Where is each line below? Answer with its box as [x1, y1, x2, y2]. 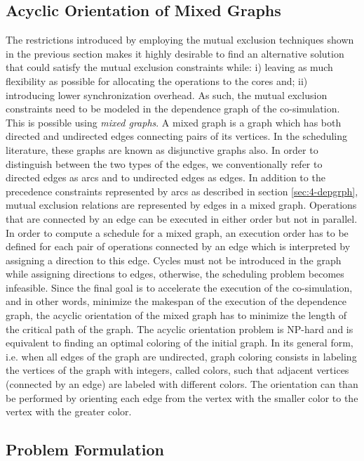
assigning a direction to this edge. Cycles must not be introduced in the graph [6, 252, 342, 267]
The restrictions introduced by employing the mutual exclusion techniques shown [6, 32, 354, 47]
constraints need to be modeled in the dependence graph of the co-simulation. [6, 101, 340, 116]
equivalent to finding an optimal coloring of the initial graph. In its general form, [6, 335, 353, 350]
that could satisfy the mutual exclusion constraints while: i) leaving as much [6, 60, 333, 74]
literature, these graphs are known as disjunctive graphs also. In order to [6, 142, 318, 157]
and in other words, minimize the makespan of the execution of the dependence [6, 294, 346, 309]
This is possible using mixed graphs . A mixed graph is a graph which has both [6, 115, 342, 129]
